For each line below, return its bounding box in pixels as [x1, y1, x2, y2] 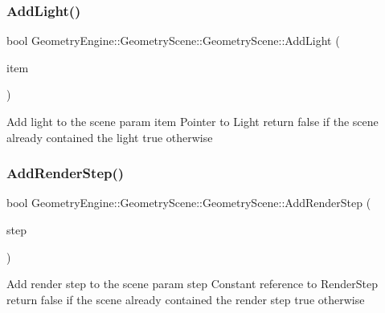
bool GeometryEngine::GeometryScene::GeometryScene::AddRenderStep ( [6, 194, 371, 211]
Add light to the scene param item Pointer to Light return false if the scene [6, 113, 379, 129]
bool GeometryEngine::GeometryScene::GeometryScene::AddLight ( [6, 32, 340, 49]
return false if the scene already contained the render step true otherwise [6, 291, 365, 307]
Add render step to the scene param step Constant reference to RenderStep [6, 275, 378, 292]
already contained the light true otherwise [6, 128, 213, 145]
